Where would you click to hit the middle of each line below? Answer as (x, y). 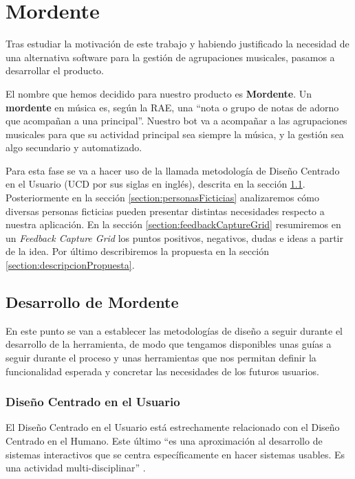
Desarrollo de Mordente (92, 302)
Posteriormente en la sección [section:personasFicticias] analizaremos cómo (163, 198)
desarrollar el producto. (55, 70)
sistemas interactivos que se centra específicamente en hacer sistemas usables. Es (175, 454)
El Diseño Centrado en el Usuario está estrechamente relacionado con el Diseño (173, 427)
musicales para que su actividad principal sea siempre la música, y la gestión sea (175, 134)
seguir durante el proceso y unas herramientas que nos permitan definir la (161, 358)
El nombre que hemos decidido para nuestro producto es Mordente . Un (159, 93)
